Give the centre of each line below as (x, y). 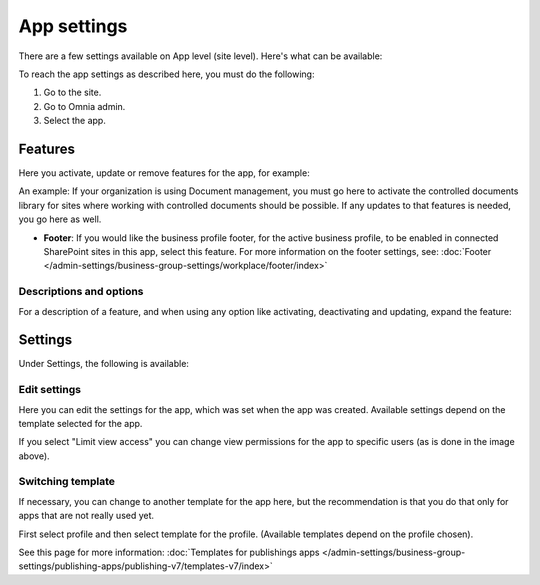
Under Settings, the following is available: (104, 364)
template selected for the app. (80, 423)
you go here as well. (60, 219)
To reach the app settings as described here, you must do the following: (166, 74)
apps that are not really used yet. (86, 516)
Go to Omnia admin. (84, 106)
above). (34, 456)
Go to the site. (72, 92)
